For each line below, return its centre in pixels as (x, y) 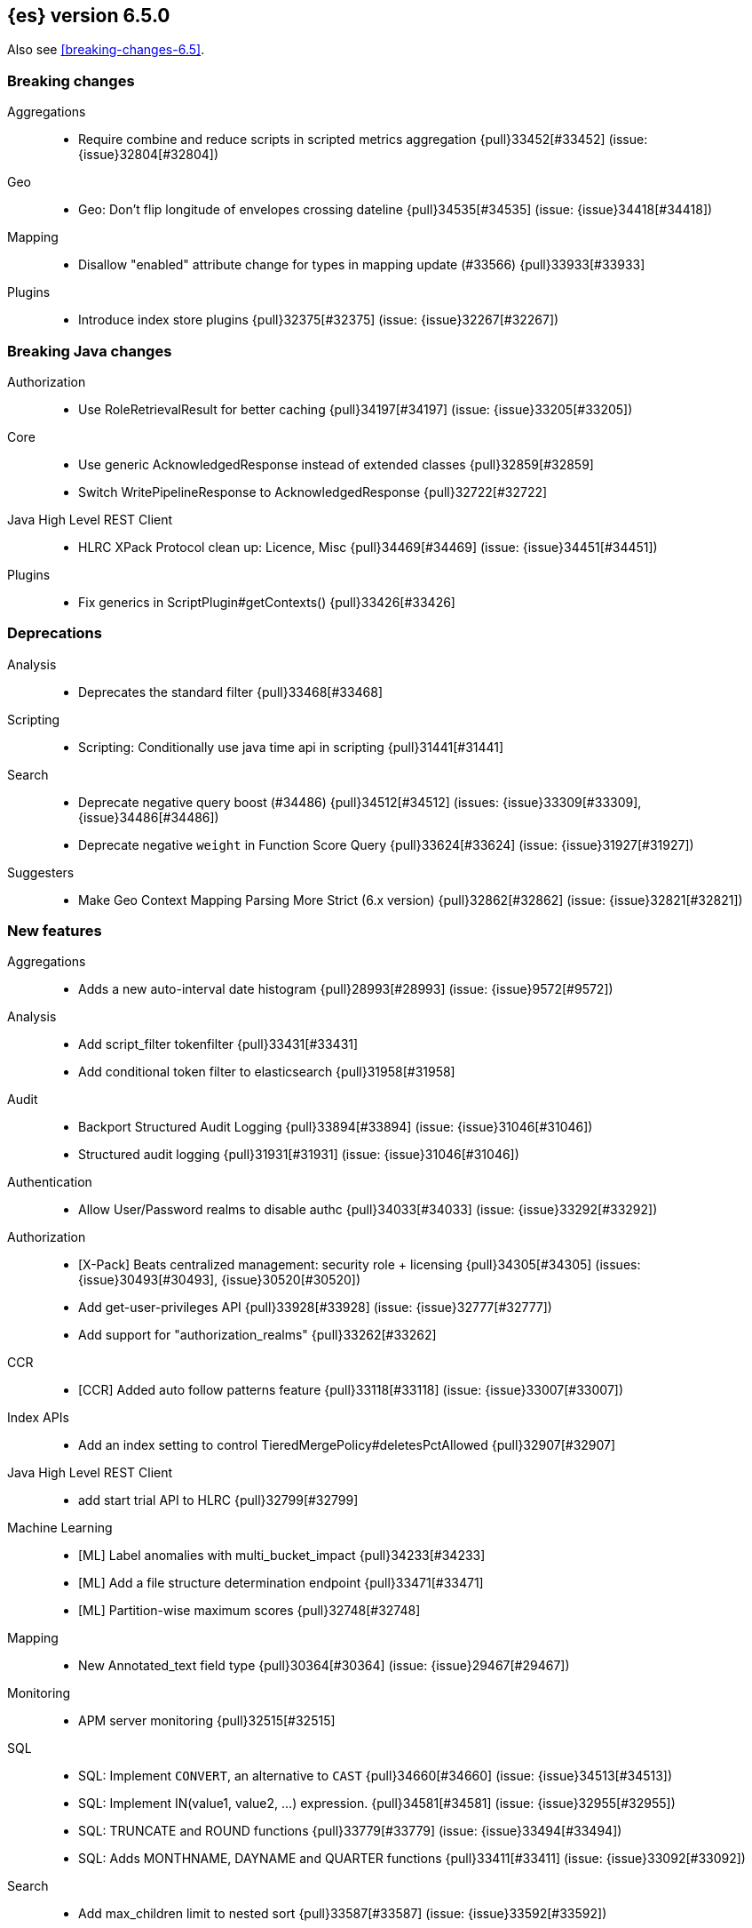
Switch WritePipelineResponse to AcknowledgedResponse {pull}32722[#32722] (313, 492)
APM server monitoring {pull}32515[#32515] (207, 1721)
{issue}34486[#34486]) (149, 817)
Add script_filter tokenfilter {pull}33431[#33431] (218, 1044)
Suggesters (41, 872)
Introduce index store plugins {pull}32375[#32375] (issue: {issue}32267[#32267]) (319, 320)
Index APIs (38, 1418)
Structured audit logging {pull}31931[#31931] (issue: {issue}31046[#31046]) (299, 1155)
